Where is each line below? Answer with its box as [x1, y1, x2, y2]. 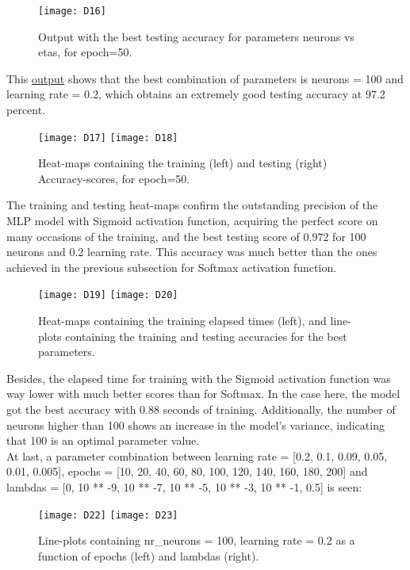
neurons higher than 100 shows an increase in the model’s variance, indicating [6, 416, 385, 433]
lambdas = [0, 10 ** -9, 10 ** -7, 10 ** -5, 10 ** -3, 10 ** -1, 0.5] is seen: [6, 479, 362, 495]
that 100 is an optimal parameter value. [6, 432, 200, 449]
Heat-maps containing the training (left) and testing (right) [38, 155, 328, 171]
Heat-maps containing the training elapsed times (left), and [38, 312, 327, 329]
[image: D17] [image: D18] [38, 132, 178, 143]
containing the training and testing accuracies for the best [65, 327, 347, 344]
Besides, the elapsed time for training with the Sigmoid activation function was [6, 369, 391, 386]
